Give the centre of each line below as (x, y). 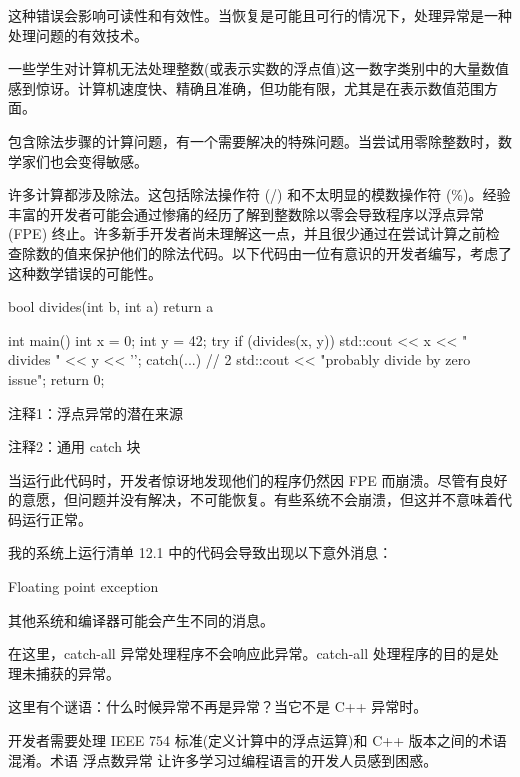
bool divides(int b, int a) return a (111, 306)
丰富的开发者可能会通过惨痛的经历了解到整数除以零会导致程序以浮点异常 (246, 213)
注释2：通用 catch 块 (74, 446)
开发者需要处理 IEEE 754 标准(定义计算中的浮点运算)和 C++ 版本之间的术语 (257, 740)
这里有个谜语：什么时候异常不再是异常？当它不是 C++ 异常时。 (218, 706)
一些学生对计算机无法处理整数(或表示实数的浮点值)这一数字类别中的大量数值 (258, 68)
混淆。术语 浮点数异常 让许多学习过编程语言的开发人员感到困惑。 (223, 759)
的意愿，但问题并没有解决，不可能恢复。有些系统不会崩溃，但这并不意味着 (253, 499)
